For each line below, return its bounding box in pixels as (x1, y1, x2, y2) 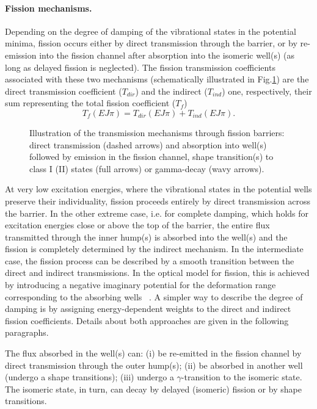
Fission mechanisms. (5, 1, 92, 14)
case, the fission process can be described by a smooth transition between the (5, 254, 294, 267)
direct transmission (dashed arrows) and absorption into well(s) (29, 138, 267, 151)
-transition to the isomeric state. (181, 371, 302, 383)
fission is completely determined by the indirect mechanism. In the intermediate (5, 242, 304, 255)
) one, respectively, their (222, 84, 312, 97)
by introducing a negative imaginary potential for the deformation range (5, 278, 276, 291)
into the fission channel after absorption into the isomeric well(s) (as (39, 48, 294, 61)
